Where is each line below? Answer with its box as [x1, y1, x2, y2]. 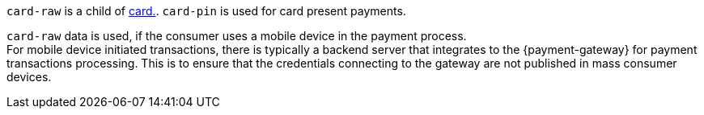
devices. [6, 70, 52, 84]
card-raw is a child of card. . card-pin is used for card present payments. [6, 4, 406, 18]
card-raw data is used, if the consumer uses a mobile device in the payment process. [6, 29, 467, 43]
